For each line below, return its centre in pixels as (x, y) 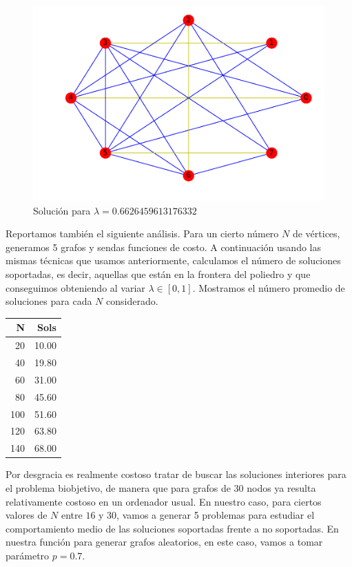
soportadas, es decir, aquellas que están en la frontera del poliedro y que (158, 274)
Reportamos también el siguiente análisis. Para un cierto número (142, 233)
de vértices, (316, 233)
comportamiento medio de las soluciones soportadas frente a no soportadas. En (172, 528)
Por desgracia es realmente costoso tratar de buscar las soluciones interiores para (176, 474)
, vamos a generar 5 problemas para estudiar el (216, 515)
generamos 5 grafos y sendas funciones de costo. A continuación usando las (163, 247)
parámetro (28, 555)
